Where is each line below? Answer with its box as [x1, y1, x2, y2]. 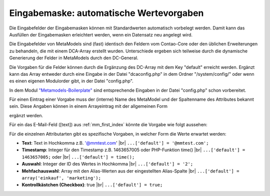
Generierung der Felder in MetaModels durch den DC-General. [9, 55, 138, 61]
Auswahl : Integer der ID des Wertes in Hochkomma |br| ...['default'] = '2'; [21, 161, 193, 167]
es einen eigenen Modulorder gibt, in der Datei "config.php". [9, 78, 133, 84]
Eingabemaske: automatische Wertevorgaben [9, 7, 204, 18]
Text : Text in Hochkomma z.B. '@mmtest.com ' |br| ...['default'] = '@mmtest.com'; [21, 140, 209, 146]
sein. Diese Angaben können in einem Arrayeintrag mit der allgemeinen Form [9, 103, 167, 109]
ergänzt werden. [9, 112, 43, 118]
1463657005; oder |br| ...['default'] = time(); [21, 154, 135, 160]
